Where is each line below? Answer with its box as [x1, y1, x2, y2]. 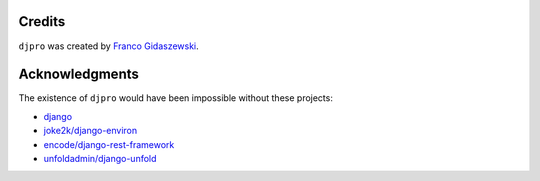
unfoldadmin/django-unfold [43, 152, 157, 164]
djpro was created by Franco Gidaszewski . [18, 40, 199, 52]
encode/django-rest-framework [43, 138, 175, 150]
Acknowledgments [18, 66, 140, 83]
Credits [18, 13, 66, 30]
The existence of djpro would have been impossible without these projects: [18, 92, 334, 104]
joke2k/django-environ [43, 125, 138, 137]
